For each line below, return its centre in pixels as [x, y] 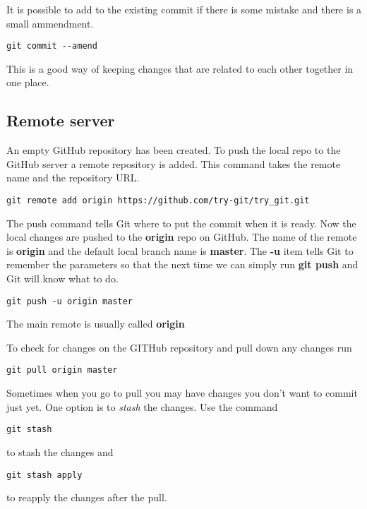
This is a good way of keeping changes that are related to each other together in [180, 68]
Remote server [61, 120]
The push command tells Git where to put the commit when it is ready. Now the [181, 223]
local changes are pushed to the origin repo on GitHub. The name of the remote [182, 237]
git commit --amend [52, 46]
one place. [28, 82]
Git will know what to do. [62, 279]
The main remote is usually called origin [96, 324]
